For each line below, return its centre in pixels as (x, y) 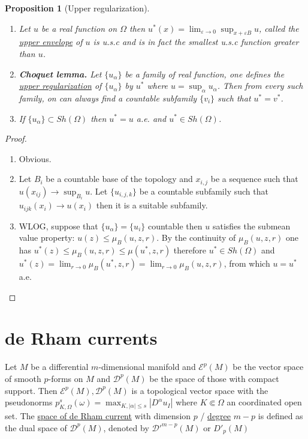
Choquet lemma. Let (60, 74)
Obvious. (35, 158)
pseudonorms (29, 402)
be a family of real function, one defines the (205, 74)
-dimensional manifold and (147, 367)
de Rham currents (81, 338)
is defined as (280, 415)
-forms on (66, 378)
